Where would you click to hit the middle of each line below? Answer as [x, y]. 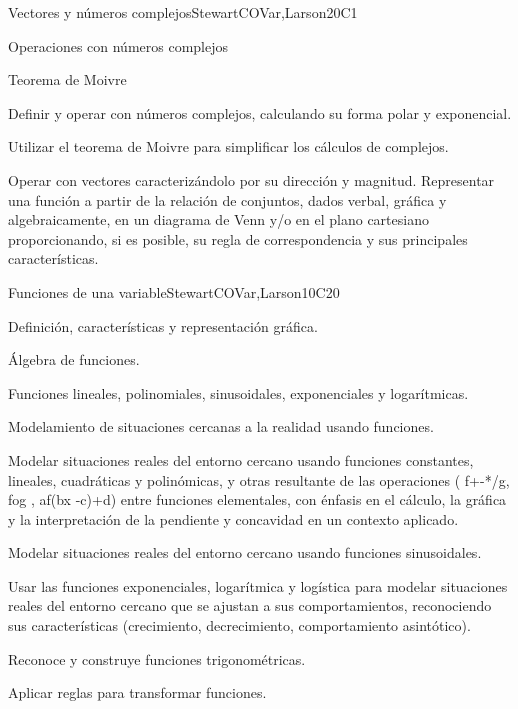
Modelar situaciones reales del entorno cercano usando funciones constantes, [241, 459]
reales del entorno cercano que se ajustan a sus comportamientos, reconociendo [250, 605]
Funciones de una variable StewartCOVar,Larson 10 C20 [174, 291]
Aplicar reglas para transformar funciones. [137, 692]
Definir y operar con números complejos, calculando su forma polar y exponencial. [260, 112]
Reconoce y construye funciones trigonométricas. [157, 658]
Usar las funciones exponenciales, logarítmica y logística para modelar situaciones [258, 585]
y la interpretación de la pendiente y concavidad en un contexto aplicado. [233, 518]
